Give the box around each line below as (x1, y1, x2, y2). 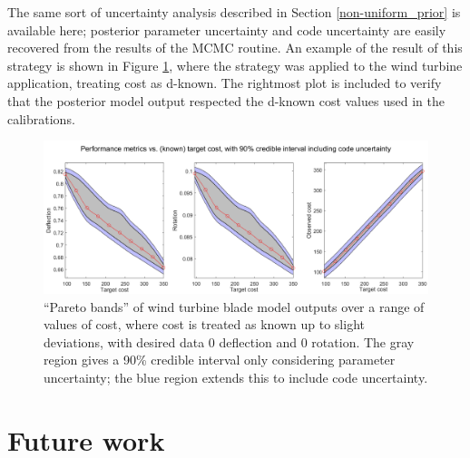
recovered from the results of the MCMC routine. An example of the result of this (7, 38, 463, 57)
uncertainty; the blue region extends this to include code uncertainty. (44, 368, 428, 387)
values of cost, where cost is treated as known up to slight (44, 315, 365, 334)
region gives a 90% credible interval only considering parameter (44, 350, 396, 369)
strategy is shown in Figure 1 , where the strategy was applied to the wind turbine (7, 55, 463, 74)
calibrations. (7, 109, 75, 128)
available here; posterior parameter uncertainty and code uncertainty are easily (7, 20, 446, 39)
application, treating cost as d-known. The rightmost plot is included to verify (7, 73, 442, 93)
